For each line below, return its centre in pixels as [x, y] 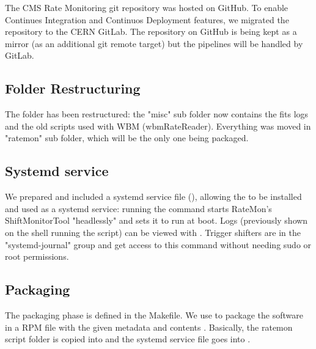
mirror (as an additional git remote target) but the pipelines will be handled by [154, 43]
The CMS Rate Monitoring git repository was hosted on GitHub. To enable [147, 7]
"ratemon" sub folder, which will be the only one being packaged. [127, 138]
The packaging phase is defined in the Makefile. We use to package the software [154, 314]
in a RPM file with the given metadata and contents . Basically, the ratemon [149, 327]
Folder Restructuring [73, 88]
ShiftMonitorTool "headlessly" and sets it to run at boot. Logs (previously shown [156, 220]
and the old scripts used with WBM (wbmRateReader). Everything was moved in [158, 126]
